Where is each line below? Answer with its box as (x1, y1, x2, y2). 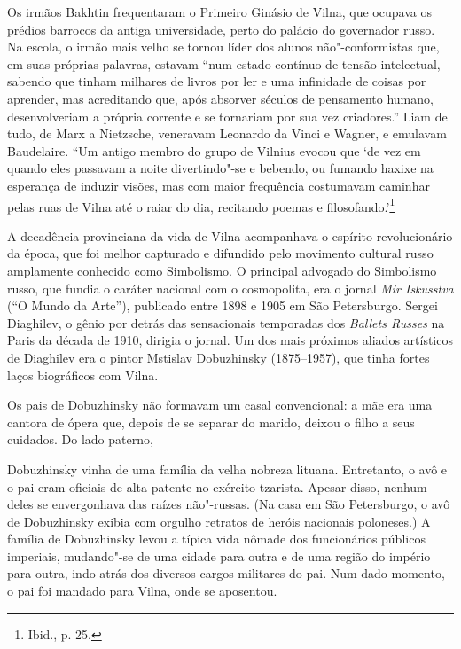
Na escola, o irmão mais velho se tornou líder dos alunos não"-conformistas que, (7, 37, 440, 56)
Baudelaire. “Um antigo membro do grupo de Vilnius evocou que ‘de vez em (7, 141, 421, 160)
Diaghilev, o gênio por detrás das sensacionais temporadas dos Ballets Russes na (7, 313, 445, 332)
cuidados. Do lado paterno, (7, 430, 153, 449)
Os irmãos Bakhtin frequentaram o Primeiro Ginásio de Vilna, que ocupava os (7, 3, 432, 20)
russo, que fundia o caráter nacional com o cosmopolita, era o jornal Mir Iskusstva (7, 278, 454, 297)
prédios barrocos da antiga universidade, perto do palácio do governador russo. (7, 20, 435, 38)
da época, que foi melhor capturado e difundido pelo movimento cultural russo (7, 244, 434, 262)
